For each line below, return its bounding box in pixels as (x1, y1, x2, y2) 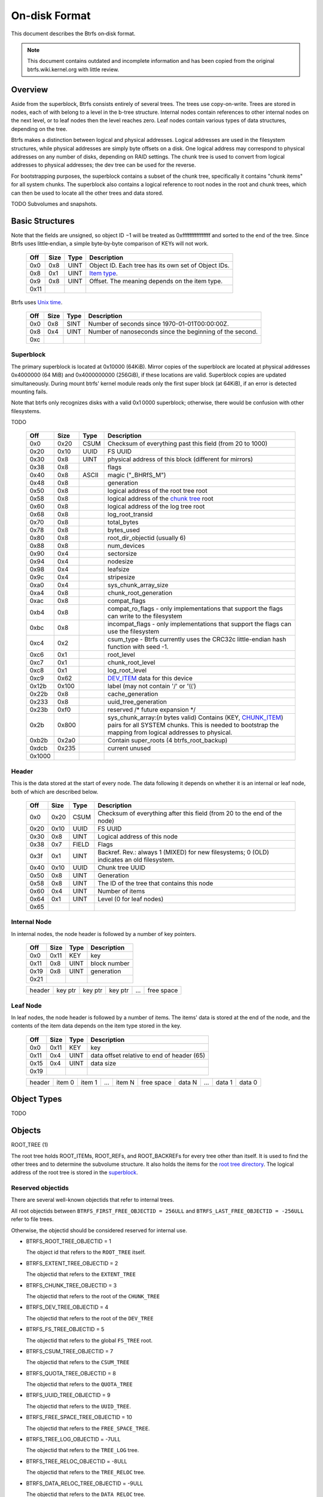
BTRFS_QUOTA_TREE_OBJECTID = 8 (26, 1369, 116, 1377)
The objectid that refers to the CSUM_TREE (26, 1359, 130, 1366)
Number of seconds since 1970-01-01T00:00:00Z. (88, 320, 230, 328)
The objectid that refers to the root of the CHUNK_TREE (26, 1292, 160, 1299)
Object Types (11, 1094, 62, 1104)
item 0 (56, 1078, 75, 1086)
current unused (108, 744, 151, 753)
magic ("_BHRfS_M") (108, 471, 166, 479)
